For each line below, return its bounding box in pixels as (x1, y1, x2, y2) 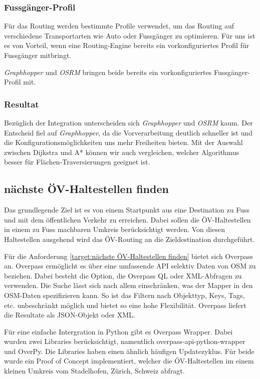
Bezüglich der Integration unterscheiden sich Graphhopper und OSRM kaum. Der (4, 117, 253, 127)
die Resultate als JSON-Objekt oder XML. (4, 309, 135, 320)
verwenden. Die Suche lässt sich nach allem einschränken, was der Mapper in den (4, 280, 253, 290)
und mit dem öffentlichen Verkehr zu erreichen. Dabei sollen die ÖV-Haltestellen (4, 214, 251, 224)
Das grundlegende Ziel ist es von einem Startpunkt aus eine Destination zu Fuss (4, 204, 250, 215)
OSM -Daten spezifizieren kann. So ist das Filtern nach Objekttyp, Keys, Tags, (4, 289, 245, 300)
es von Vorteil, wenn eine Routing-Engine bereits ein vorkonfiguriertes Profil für (4, 40, 249, 50)
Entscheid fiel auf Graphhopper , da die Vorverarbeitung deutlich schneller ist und (4, 127, 253, 137)
